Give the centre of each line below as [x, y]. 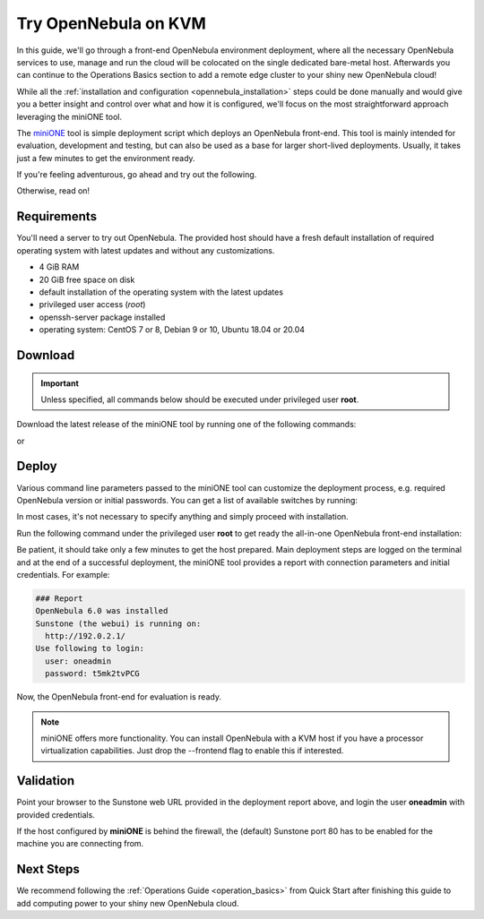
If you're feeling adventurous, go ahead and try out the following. [137, 175]
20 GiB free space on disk [87, 279]
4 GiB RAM [59, 267]
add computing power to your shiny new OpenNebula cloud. [128, 903]
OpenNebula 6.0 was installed [102, 611]
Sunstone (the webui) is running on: [118, 623]
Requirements [57, 216]
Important [60, 383]
